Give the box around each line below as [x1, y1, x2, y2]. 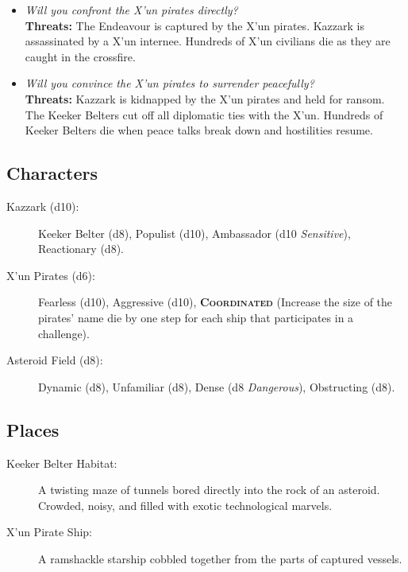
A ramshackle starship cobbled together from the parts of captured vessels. [38, 550, 402, 566]
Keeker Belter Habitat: [6, 454, 117, 471]
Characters [6, 161, 98, 185]
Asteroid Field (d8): [6, 352, 103, 368]
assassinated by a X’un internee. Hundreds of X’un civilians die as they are [25, 33, 391, 49]
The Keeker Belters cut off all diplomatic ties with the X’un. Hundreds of [25, 106, 383, 123]
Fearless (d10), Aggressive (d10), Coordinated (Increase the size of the [38, 294, 393, 310]
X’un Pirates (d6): [6, 267, 95, 283]
